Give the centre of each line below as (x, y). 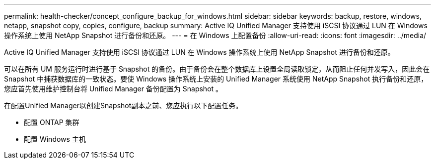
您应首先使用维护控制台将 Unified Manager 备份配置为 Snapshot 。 (113, 89)
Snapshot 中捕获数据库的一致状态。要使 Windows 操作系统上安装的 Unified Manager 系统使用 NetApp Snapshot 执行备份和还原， (216, 79)
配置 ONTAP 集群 (52, 122)
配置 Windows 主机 (55, 139)
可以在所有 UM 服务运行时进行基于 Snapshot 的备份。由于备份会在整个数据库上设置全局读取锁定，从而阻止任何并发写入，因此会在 (217, 69)
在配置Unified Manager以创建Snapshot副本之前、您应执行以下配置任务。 (123, 105)
